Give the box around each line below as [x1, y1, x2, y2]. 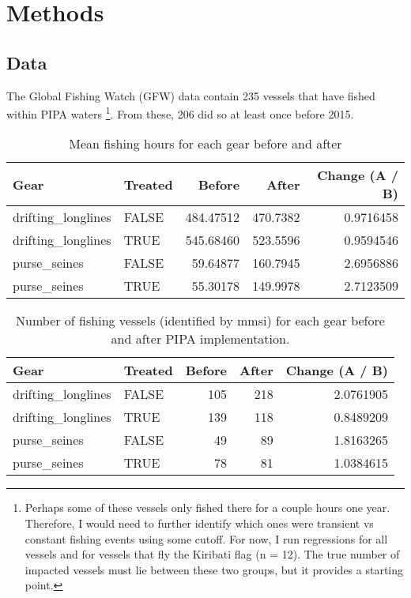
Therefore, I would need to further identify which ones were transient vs [25, 515, 374, 532]
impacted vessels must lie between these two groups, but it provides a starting [25, 561, 404, 577]
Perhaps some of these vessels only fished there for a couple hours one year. [25, 499, 390, 516]
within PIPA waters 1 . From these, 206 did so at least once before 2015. [6, 103, 354, 122]
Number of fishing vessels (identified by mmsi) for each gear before [16, 311, 385, 330]
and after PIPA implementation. [111, 329, 290, 348]
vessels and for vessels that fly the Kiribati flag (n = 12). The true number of [25, 546, 400, 562]
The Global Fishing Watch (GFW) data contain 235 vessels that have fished [6, 87, 375, 103]
